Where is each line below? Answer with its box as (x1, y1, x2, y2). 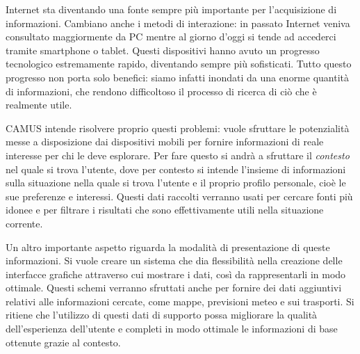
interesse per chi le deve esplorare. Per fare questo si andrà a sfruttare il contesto (6, 147, 350, 162)
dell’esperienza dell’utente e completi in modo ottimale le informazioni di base (6, 321, 338, 336)
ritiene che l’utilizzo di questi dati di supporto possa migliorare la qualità (6, 307, 318, 322)
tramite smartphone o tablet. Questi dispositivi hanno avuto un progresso (6, 42, 320, 57)
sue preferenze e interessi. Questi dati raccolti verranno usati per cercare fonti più (6, 188, 353, 203)
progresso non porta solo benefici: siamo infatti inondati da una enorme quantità (6, 70, 350, 84)
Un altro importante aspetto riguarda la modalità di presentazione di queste (6, 239, 330, 254)
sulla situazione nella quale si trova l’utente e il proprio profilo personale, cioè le (6, 175, 346, 190)
